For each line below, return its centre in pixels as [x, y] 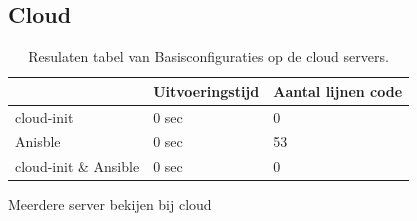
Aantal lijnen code [338, 90]
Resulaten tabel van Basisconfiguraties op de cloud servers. [208, 56]
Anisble [38, 141]
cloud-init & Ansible [77, 166]
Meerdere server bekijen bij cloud [110, 204]
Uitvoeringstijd [206, 90]
